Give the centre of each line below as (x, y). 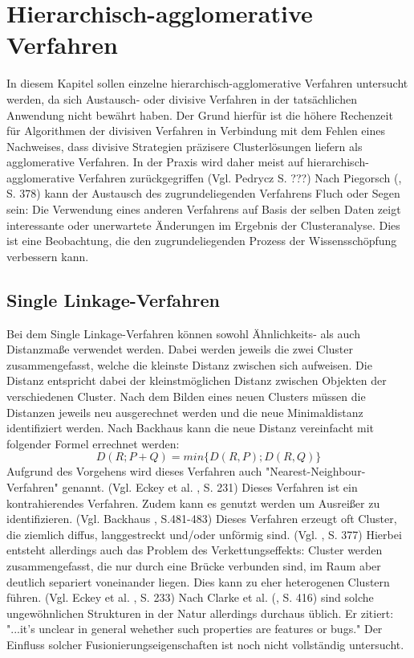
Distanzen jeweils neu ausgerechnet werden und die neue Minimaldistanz (185, 412)
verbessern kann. (48, 256)
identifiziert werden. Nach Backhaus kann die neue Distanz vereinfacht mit (190, 428)
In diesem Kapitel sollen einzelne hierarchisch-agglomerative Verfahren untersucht (207, 83)
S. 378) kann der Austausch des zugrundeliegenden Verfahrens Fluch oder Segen (203, 193)
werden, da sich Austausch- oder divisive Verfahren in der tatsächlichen (182, 98)
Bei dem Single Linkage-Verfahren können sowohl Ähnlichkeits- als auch (183, 333)
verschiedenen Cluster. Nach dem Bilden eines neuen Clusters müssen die (186, 396)
